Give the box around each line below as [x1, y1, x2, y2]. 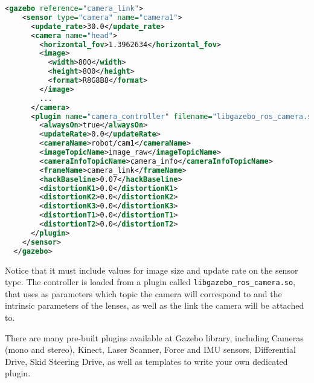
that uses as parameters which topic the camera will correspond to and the [5, 287, 282, 300]
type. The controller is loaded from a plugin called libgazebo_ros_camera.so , [5, 275, 296, 288]
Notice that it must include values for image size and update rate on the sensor [5, 263, 298, 276]
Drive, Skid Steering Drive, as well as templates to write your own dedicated [5, 355, 288, 367]
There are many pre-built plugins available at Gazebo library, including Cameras [5, 331, 304, 344]
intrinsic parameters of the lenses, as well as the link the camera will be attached [5, 299, 304, 312]
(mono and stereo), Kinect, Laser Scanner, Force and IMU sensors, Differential [5, 343, 296, 356]
